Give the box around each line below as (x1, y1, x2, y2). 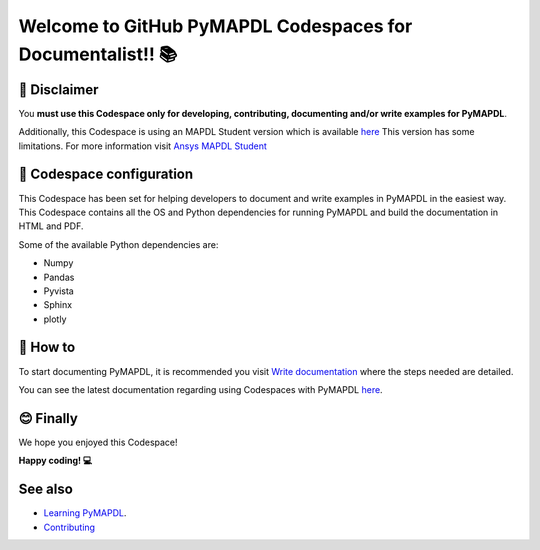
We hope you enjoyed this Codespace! (18, 436, 179, 448)
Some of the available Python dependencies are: (18, 238, 219, 250)
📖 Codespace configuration (18, 166, 194, 183)
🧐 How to (18, 339, 76, 356)
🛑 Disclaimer (18, 81, 99, 98)
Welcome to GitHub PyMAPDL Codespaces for (18, 15, 413, 37)
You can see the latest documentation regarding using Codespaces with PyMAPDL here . (18, 383, 384, 395)
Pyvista (43, 285, 74, 297)
